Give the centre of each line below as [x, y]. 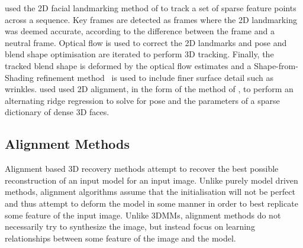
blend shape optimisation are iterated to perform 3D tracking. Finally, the [139, 54]
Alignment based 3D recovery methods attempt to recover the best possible [142, 169]
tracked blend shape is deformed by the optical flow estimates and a [128, 65]
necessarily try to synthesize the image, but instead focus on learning [130, 226]
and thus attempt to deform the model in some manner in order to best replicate [151, 203]
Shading [20, 77]
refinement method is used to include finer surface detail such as [155, 77]
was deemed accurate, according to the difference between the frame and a [140, 31]
